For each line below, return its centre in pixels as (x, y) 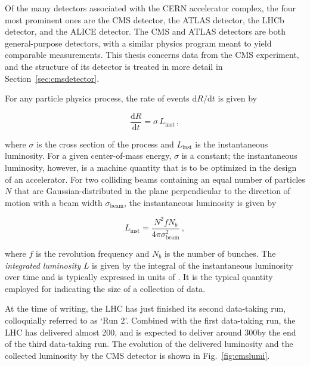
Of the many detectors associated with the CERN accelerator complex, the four (151, 8)
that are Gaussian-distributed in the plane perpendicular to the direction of (152, 191)
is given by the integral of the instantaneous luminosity (193, 265)
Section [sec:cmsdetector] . (52, 78)
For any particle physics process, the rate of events (97, 98)
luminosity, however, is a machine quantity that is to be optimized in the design (151, 167)
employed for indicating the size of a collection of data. (105, 288)
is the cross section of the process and (105, 144)
